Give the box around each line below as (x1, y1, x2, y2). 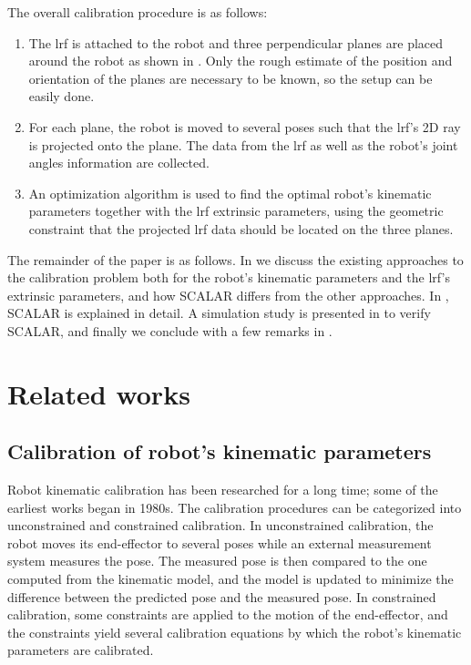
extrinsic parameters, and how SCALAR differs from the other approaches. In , (7, 285, 449, 304)
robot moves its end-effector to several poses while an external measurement (7, 533, 432, 552)
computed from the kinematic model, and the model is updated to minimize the (7, 569, 454, 588)
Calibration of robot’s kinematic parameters (7, 437, 432, 465)
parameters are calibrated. (7, 640, 154, 660)
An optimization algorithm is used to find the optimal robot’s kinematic (28, 183, 432, 202)
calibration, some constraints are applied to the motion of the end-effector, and (7, 605, 448, 624)
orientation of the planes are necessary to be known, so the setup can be (28, 68, 433, 87)
